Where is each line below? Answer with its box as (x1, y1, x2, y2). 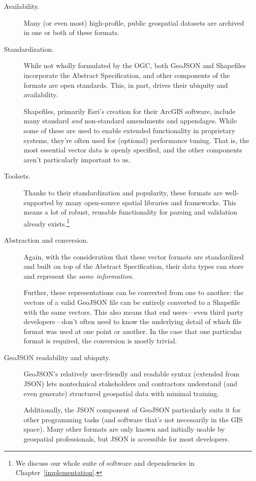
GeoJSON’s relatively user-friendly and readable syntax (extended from (24, 369, 240, 379)
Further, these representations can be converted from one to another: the (24, 287, 244, 297)
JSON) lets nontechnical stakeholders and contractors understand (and (24, 378, 237, 389)
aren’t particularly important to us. (24, 154, 130, 164)
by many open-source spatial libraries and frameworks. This (56, 197, 236, 207)
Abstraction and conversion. (4, 234, 89, 245)
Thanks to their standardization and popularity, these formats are (24, 187, 223, 197)
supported (24, 197, 54, 207)
